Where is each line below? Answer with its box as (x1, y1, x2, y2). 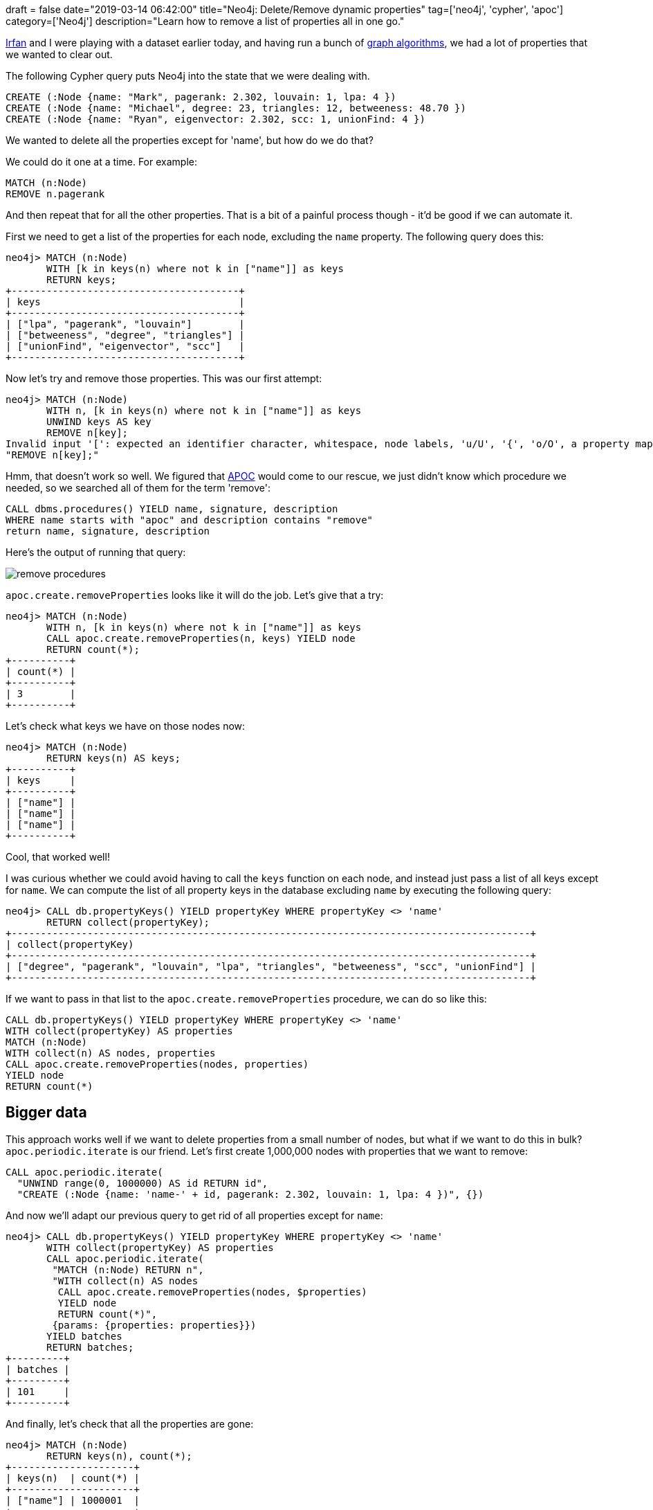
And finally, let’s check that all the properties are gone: (6, 1417, 254, 1430)
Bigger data (6, 1104, 87, 1122)
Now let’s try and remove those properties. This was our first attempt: (6, 372, 322, 384)
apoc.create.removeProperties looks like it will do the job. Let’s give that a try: (6, 589, 384, 601)
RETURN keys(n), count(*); (46, 1450, 192, 1462)
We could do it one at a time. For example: (6, 156, 197, 168)
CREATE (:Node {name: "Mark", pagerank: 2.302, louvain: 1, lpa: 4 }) (6, 91, 396, 102)
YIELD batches (46, 1330, 122, 1342)
